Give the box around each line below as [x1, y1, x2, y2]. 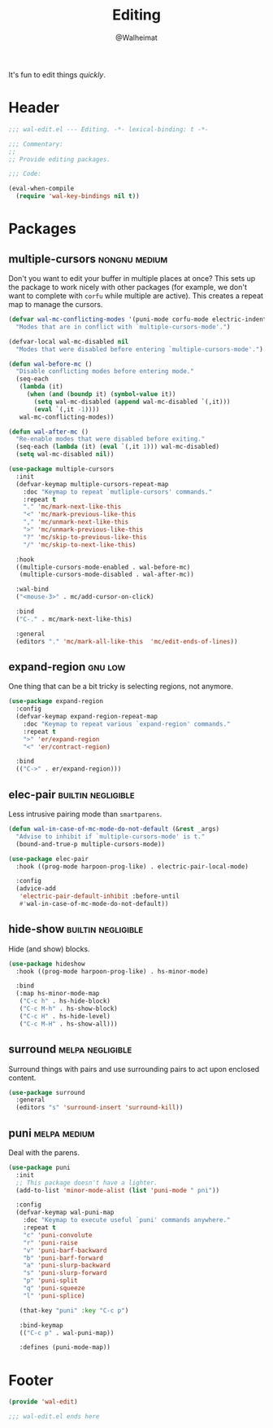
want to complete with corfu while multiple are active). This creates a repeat [8, 291, 264, 301]
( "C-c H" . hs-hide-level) [19, 1012, 111, 1020]
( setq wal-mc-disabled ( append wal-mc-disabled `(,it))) [33, 398, 231, 406]
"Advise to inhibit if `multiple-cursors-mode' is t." [15, 833, 206, 841]
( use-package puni [8, 1163, 71, 1171]
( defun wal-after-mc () [8, 428, 89, 436]
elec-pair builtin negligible [8, 788, 136, 802]
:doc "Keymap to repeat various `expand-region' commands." [23, 719, 231, 728]
